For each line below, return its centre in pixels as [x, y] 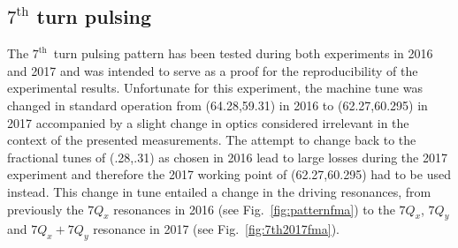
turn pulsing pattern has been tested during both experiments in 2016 [243, 53]
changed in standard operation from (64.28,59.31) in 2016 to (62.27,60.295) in [218, 105]
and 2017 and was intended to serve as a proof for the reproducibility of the [213, 70]
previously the [46, 209]
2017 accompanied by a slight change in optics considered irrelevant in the [208, 122]
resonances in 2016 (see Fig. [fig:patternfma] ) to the [254, 209]
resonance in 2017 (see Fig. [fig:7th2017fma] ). [217, 229]
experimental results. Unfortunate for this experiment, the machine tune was [215, 88]
